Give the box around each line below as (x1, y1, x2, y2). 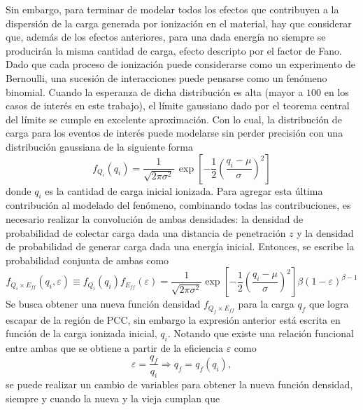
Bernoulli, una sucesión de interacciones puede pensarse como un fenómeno (6, 70, 327, 85)
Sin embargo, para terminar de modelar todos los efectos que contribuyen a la (6, 2, 339, 16)
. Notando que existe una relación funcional (167, 326, 354, 341)
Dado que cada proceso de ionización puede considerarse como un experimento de (6, 57, 355, 71)
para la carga (238, 296, 294, 311)
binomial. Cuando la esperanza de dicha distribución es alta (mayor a (6, 84, 304, 99)
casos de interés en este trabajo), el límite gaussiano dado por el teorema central (6, 98, 350, 113)
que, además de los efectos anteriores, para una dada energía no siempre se (6, 29, 326, 44)
